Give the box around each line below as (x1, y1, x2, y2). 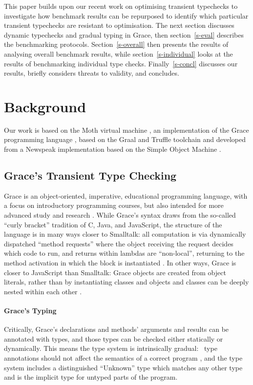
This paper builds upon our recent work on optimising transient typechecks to (4, 1, 238, 11)
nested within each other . (4, 286, 82, 296)
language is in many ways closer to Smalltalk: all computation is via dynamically (4, 229, 246, 239)
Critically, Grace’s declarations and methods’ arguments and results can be (4, 324, 229, 334)
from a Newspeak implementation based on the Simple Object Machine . (4, 144, 221, 154)
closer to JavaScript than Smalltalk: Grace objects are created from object (4, 267, 226, 277)
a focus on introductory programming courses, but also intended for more (4, 200, 224, 210)
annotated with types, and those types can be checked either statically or (4, 333, 223, 344)
